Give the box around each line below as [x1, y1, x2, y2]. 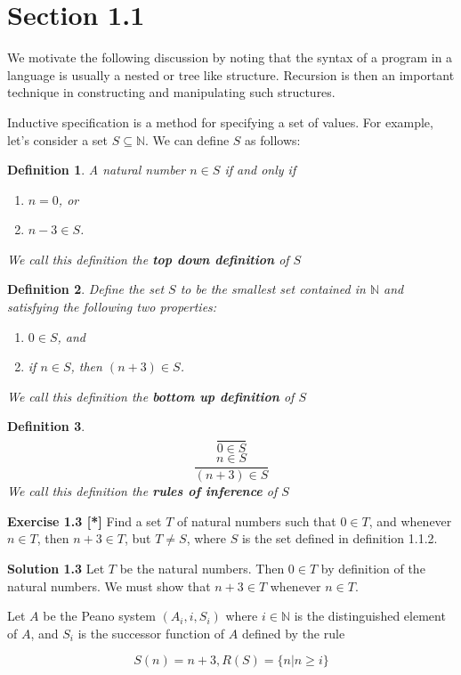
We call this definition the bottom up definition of [7, 386, 295, 405]
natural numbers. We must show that [7, 576, 211, 595]
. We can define [145, 130, 230, 149]
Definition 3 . [7, 417, 85, 435]
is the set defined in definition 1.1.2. [241, 529, 438, 548]
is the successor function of [77, 623, 225, 642]
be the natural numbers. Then [119, 558, 285, 577]
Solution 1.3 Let [7, 558, 105, 577]
